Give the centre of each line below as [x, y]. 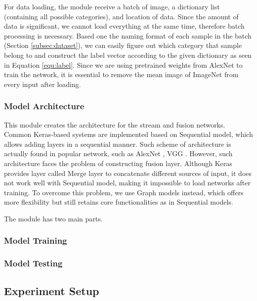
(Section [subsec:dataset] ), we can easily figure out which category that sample [123, 45]
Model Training [36, 240]
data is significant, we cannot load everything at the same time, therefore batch [124, 26]
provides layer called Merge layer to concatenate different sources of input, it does [128, 173]
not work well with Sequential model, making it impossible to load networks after [127, 183]
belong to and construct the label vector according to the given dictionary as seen [128, 55]
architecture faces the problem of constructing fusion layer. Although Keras [118, 163]
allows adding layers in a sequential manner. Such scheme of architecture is [118, 144]
